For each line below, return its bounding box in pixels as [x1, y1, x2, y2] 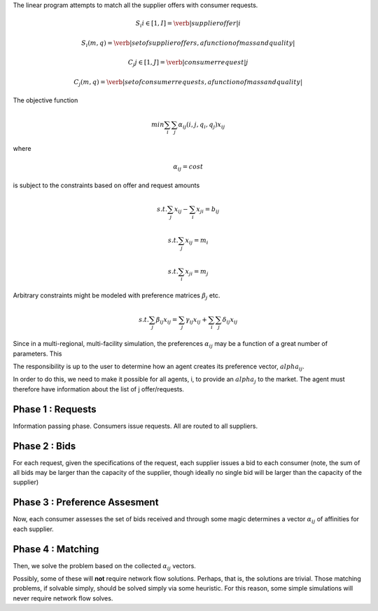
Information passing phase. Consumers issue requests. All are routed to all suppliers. [13, 422, 258, 430]
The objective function [13, 96, 78, 105]
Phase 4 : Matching [13, 543, 99, 555]
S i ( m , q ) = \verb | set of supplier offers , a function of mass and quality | [81, 39, 295, 48]
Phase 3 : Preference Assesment [13, 497, 159, 509]
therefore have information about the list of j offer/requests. [13, 384, 185, 393]
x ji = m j [185, 267, 209, 277]
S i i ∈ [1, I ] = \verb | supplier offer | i [135, 20, 241, 29]
